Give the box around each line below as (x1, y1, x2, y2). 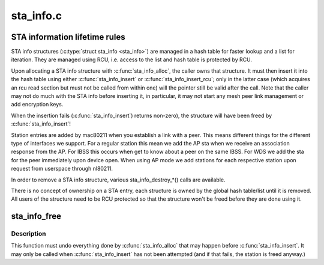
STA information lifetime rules (11, 32, 125, 42)
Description (11, 230, 46, 238)
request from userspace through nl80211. (11, 165, 113, 172)
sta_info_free (11, 211, 62, 222)
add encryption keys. (11, 101, 64, 108)
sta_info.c (11, 9, 62, 22)
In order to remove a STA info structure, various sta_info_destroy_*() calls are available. (11, 176, 226, 183)
